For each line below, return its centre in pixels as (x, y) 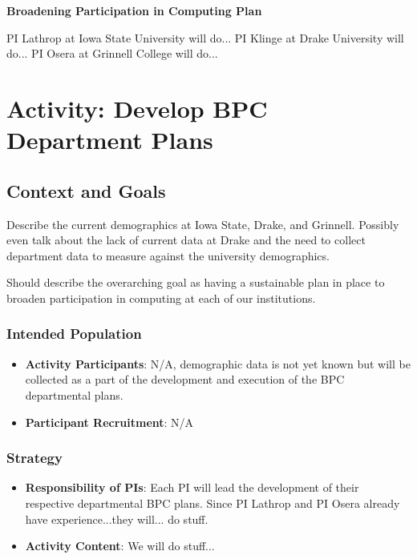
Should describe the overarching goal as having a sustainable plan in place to (196, 282)
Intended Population (74, 334)
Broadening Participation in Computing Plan (134, 10)
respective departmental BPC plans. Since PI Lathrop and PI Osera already (213, 503)
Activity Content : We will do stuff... (120, 546)
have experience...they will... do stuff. (117, 519)
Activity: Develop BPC (137, 108)
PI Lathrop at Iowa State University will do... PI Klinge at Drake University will (205, 37)
